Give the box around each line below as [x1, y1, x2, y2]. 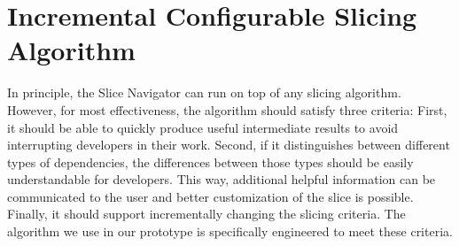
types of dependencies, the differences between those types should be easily [7, 152, 414, 171]
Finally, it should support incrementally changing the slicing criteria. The [7, 204, 406, 223]
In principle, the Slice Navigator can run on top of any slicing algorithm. [7, 83, 401, 102]
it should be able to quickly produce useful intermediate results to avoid [7, 118, 399, 136]
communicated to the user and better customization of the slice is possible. [7, 187, 414, 205]
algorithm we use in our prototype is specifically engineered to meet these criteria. [7, 222, 453, 241]
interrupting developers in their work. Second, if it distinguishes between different [7, 135, 450, 154]
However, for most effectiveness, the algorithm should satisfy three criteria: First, [7, 100, 447, 119]
